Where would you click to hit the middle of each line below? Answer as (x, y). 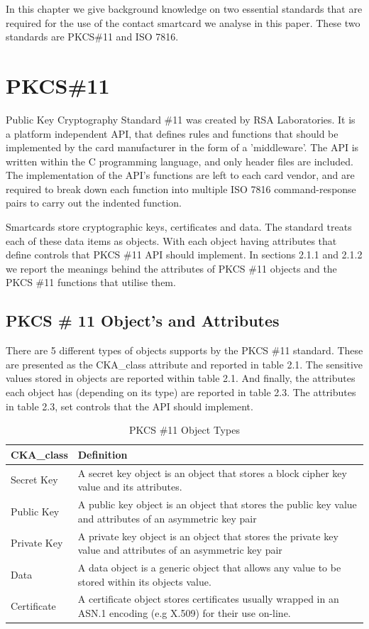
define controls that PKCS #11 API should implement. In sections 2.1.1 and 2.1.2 (184, 255)
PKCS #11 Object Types (184, 430)
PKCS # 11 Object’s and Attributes (143, 321)
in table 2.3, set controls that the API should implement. (130, 406)
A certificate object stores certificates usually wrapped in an (208, 599)
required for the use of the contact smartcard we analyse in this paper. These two (183, 22)
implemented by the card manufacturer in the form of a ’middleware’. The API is (182, 147)
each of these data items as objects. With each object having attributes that (171, 240)
